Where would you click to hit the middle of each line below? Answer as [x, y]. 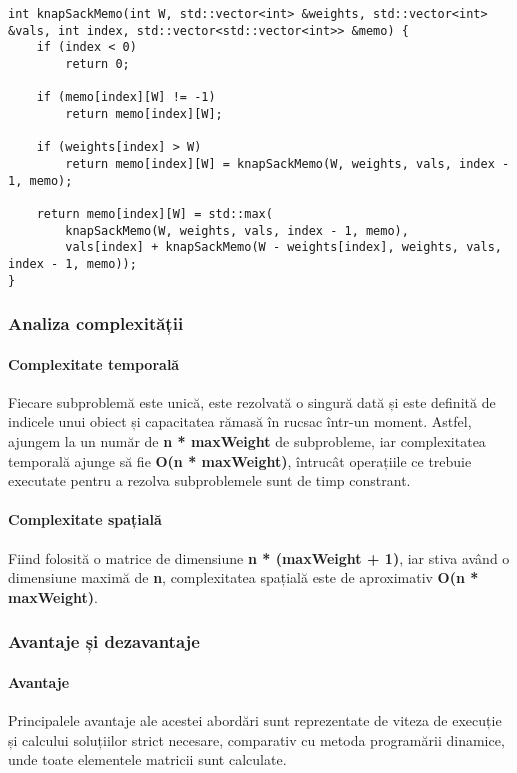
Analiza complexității [96, 323]
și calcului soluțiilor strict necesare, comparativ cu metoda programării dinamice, [256, 739]
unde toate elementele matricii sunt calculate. [147, 759]
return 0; [97, 63]
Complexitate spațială [85, 519]
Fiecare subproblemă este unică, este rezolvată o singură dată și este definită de [252, 401]
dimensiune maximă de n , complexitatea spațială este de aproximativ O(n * [243, 577]
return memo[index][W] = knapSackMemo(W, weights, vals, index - [287, 163]
